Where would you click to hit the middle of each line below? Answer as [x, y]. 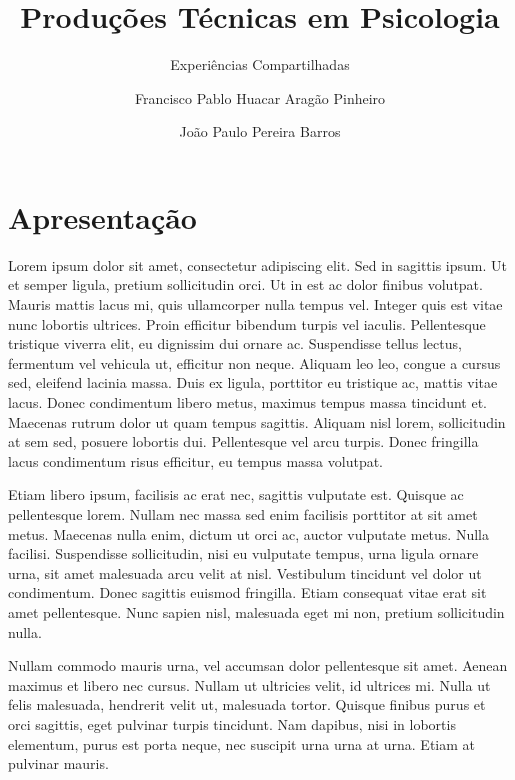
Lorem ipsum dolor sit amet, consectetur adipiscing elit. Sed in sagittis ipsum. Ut [257, 264]
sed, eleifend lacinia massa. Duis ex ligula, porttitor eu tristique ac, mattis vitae [253, 382]
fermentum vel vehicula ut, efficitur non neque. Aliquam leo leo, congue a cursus [254, 362]
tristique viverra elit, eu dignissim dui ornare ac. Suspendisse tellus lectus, [235, 343]
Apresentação [102, 216]
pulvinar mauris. [58, 763]
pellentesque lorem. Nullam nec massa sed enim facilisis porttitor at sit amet [243, 513]
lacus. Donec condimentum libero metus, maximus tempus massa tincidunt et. [247, 402]
